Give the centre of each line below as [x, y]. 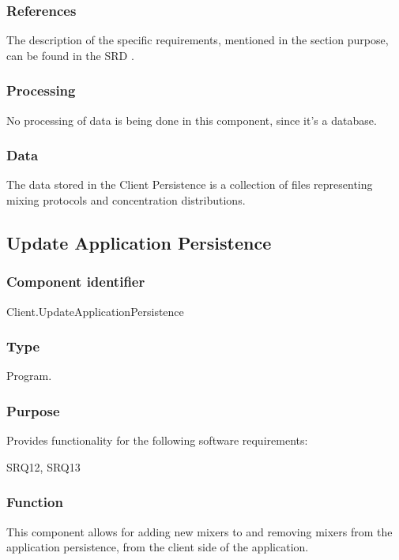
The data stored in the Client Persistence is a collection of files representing [190, 184]
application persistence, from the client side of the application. [158, 547]
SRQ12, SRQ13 [43, 466]
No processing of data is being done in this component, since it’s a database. [192, 120]
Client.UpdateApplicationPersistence [95, 311]
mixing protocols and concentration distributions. [126, 200]
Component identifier [76, 282]
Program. [29, 376]
